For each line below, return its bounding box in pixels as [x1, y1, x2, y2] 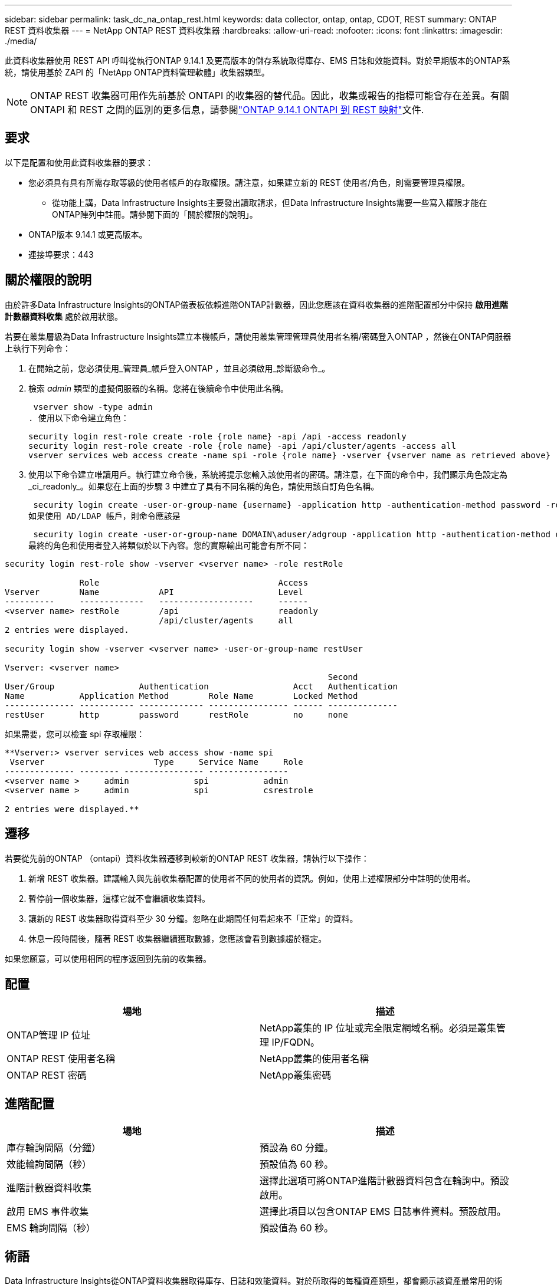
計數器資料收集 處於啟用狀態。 [5, 311, 123, 321]
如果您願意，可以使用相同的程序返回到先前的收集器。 [5, 953, 211, 964]
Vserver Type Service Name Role [9, 757, 303, 767]
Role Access [79, 577, 309, 587]
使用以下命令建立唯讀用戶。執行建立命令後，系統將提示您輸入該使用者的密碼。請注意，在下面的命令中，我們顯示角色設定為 [28, 469, 507, 479]
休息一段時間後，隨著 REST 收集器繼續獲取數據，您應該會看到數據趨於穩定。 [28, 933, 327, 944]
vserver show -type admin [33, 402, 153, 412]
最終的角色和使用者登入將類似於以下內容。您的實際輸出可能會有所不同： [28, 540, 309, 550]
